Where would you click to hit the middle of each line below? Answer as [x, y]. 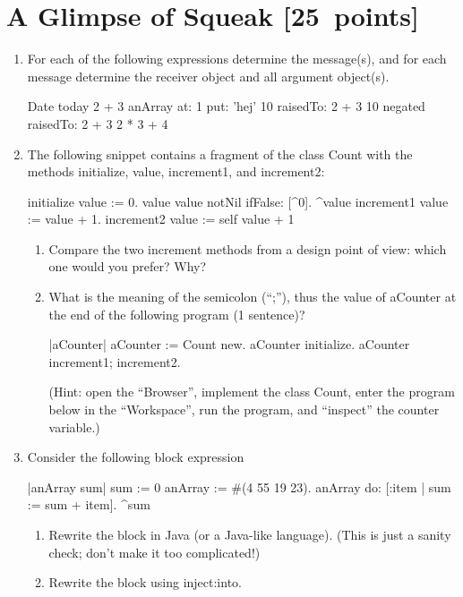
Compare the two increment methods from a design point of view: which [248, 248]
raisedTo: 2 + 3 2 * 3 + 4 [98, 123]
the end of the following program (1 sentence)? [177, 314]
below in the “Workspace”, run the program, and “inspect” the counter [244, 409]
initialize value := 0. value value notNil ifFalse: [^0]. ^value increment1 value [238, 201]
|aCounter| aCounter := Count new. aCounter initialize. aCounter [229, 344]
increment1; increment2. [115, 361]
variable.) [74, 426]
